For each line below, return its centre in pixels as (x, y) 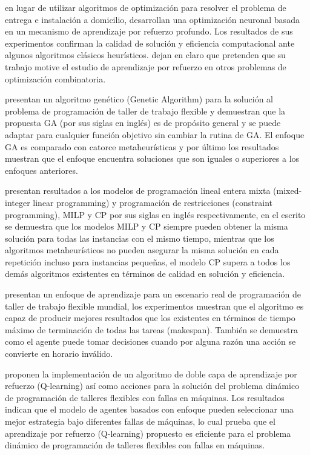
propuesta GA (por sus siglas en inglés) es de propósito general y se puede (143, 123)
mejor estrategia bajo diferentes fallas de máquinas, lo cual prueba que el (140, 421)
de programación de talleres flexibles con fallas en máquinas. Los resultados (145, 397)
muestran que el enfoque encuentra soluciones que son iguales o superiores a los (152, 158)
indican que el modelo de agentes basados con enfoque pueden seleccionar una (150, 409)
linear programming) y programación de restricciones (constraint (153, 202)
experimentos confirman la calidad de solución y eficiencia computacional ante (150, 43)
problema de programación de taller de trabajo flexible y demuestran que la (145, 111)
